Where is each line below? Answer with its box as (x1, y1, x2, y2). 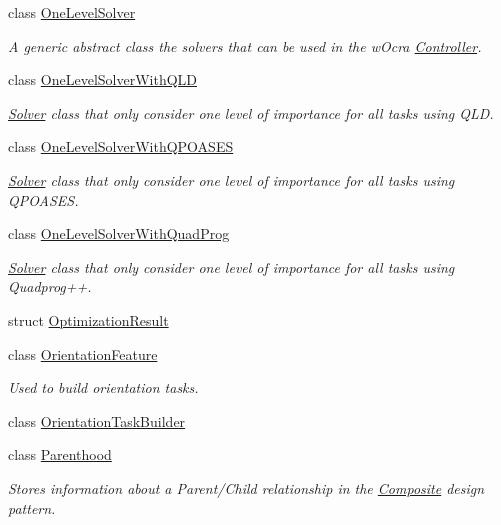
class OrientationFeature (8, 343, 158, 364)
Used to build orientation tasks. (8, 377, 199, 398)
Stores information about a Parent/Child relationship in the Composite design (8, 477, 485, 498)
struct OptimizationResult (8, 309, 169, 330)
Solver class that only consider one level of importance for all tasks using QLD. (8, 102, 494, 123)
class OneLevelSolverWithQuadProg (8, 223, 230, 244)
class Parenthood (8, 444, 112, 465)
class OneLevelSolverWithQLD (8, 69, 198, 90)
